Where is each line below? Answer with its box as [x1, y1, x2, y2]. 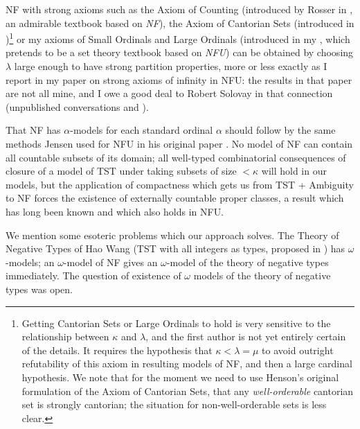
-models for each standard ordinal [70, 123, 213, 137]
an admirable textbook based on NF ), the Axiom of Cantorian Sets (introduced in [6, 15, 354, 30]
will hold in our [261, 164, 327, 178]
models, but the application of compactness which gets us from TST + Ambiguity [6, 177, 354, 191]
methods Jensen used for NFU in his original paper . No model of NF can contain [6, 137, 353, 150]
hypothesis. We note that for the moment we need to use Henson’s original [21, 369, 339, 384]
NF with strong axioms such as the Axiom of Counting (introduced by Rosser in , [6, 2, 353, 16]
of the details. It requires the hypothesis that [21, 342, 213, 357]
